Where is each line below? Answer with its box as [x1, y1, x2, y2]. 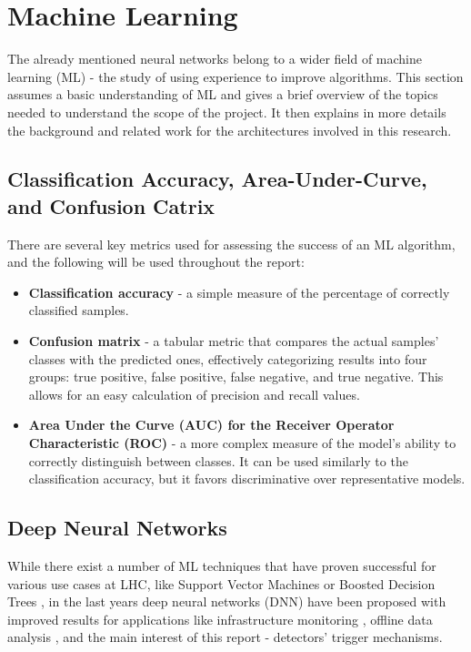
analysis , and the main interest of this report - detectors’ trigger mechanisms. [7, 627, 443, 647]
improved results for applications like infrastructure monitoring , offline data [7, 609, 433, 628]
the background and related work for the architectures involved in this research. [7, 120, 452, 139]
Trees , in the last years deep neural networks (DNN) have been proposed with [7, 592, 446, 611]
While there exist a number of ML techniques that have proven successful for [7, 556, 436, 576]
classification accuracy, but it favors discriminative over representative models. [28, 469, 466, 488]
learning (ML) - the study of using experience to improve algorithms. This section [7, 66, 464, 86]
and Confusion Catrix [7, 191, 215, 219]
